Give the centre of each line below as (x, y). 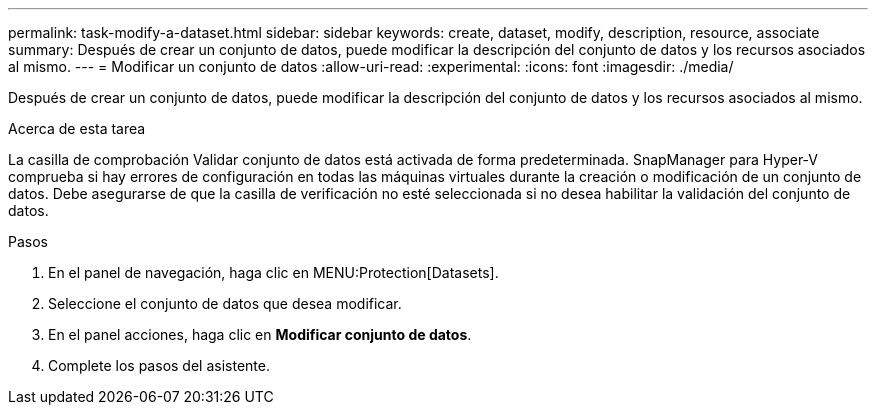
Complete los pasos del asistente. (159, 365)
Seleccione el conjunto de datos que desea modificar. (225, 303)
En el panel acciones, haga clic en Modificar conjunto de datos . (260, 334)
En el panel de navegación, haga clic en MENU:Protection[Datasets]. (273, 272)
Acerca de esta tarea (77, 128)
